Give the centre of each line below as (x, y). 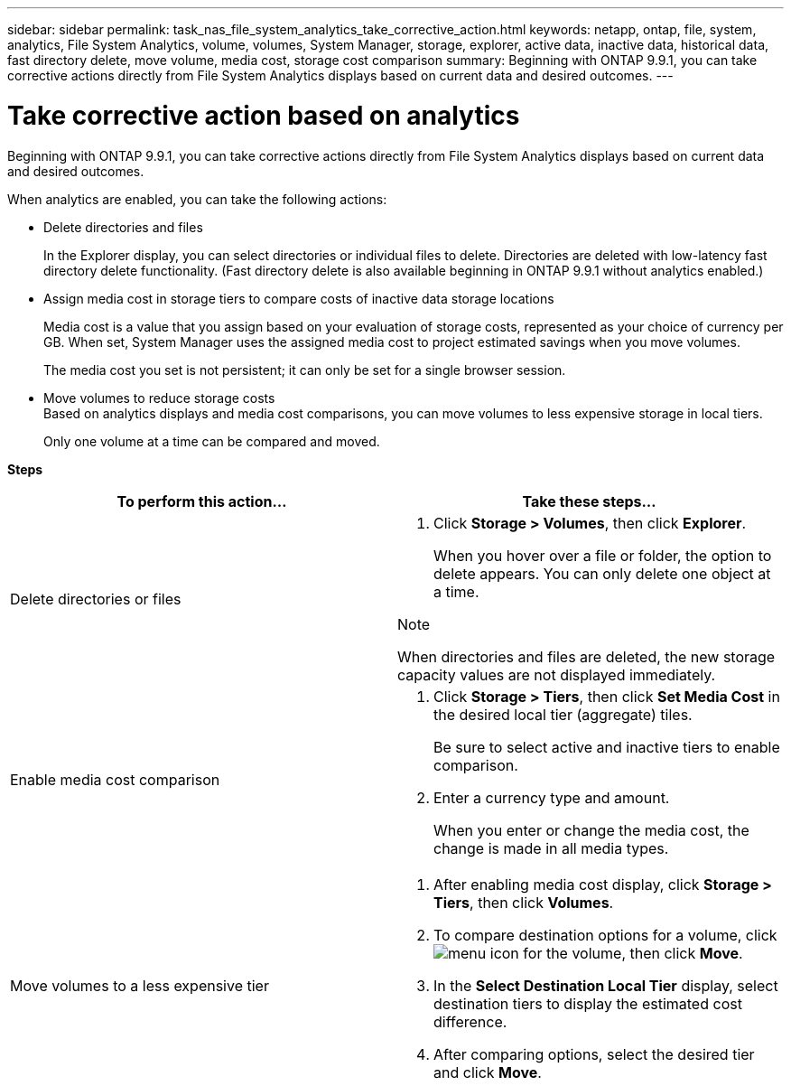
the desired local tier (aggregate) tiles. (563, 714)
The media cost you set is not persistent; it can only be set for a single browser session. (305, 370)
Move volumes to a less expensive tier (140, 985)
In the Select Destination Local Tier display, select (606, 985)
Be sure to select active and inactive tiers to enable (607, 747)
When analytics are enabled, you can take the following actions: (197, 199)
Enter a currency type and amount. (552, 797)
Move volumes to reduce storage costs (159, 398)
